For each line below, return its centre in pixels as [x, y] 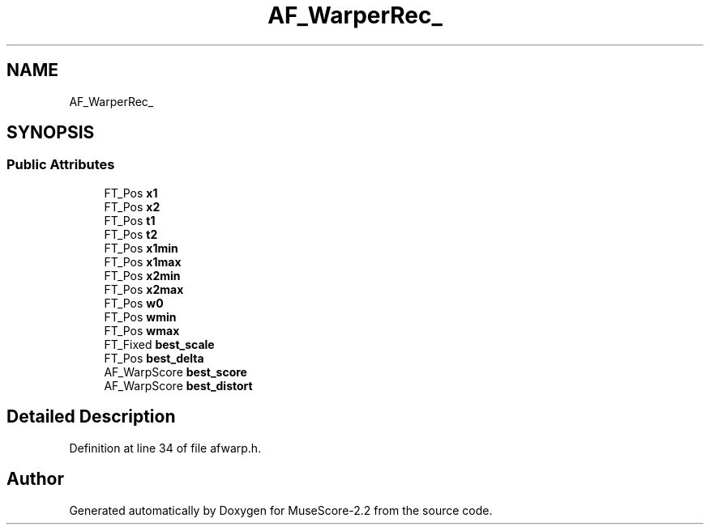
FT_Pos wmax [142, 330]
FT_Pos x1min [141, 248]
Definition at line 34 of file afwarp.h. [165, 448]
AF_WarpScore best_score [175, 372]
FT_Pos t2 [131, 234]
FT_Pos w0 [134, 303]
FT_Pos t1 [130, 220]
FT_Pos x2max [144, 289]
